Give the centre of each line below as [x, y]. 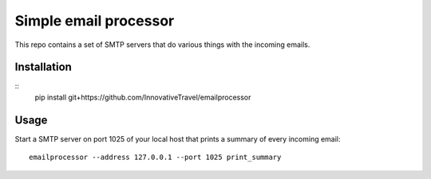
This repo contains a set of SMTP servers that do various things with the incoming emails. [162, 45]
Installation [43, 67]
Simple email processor [95, 21]
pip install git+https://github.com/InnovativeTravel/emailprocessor [143, 97]
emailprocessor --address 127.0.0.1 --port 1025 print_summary [155, 158]
